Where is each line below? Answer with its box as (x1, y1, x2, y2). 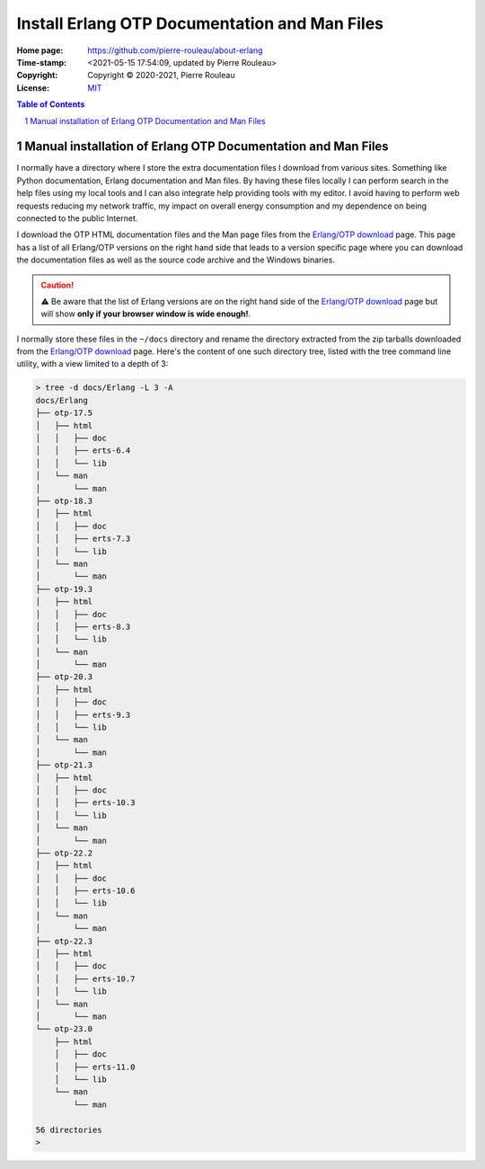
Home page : (16, 45, 64, 56)
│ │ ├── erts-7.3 (35, 534, 131, 544)
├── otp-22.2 (35, 847, 93, 858)
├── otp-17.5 (35, 408, 93, 418)
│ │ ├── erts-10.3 (35, 798, 136, 808)
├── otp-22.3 (35, 935, 93, 946)
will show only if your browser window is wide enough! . (40, 308, 251, 319)
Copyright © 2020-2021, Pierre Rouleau (87, 70, 235, 81)
